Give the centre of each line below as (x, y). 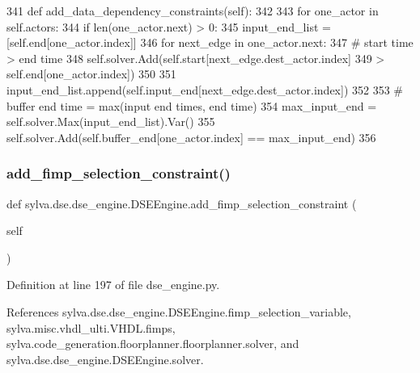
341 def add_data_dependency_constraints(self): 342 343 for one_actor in (193, 10)
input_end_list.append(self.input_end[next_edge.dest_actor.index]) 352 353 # (205, 89)
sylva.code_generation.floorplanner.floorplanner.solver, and (153, 344)
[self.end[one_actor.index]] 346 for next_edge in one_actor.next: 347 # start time (210, 42)
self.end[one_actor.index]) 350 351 (91, 74)
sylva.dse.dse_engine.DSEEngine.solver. (105, 359)
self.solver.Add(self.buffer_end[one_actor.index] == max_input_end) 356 (191, 137)
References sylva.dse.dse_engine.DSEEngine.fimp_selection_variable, (179, 311)
